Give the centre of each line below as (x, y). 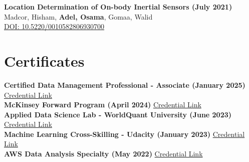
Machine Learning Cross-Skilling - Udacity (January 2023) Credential (124, 134)
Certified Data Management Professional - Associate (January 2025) (125, 85)
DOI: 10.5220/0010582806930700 (54, 26)
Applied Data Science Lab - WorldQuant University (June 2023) (118, 114)
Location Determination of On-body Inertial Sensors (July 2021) (118, 7)
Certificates (44, 60)
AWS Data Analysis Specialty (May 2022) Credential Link (103, 154)
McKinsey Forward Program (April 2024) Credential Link (103, 105)
